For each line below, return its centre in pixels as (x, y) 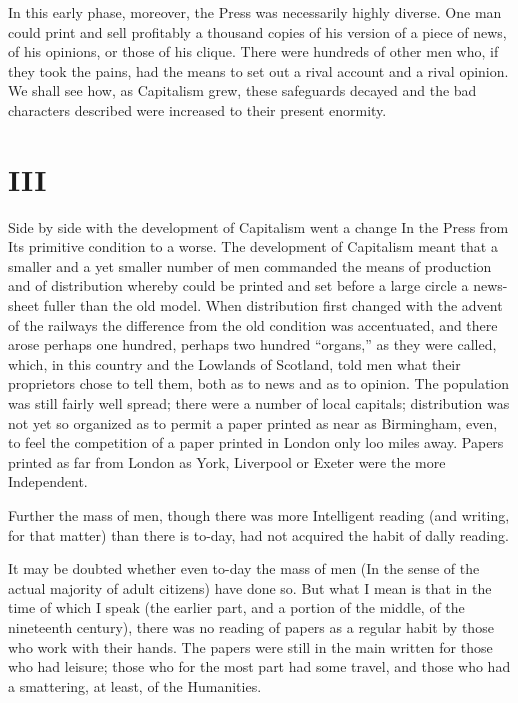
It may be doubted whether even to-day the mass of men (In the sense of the (244, 568)
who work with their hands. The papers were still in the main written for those (250, 646)
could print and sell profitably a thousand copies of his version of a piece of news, (257, 31)
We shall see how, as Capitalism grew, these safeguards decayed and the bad (242, 90)
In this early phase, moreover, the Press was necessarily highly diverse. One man (255, 12)
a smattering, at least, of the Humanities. (135, 685)
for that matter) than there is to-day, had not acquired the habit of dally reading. (258, 534)
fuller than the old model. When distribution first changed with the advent (273, 305)
